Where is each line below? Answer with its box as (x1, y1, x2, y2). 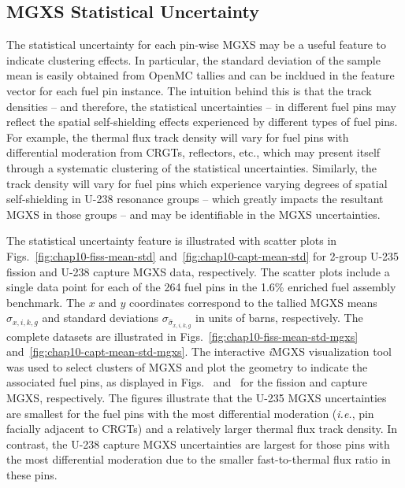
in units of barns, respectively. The (195, 309, 363, 326)
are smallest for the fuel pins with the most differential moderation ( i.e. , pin (6, 405, 374, 421)
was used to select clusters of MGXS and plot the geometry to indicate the (6, 358, 368, 375)
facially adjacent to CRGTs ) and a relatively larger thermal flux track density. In (6, 420, 398, 437)
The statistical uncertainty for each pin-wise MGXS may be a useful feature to (6, 36, 386, 53)
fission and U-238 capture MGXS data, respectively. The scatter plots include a (6, 263, 390, 279)
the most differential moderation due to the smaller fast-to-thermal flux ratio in (6, 451, 391, 468)
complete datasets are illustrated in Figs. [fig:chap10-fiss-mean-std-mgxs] (6, 327, 359, 344)
